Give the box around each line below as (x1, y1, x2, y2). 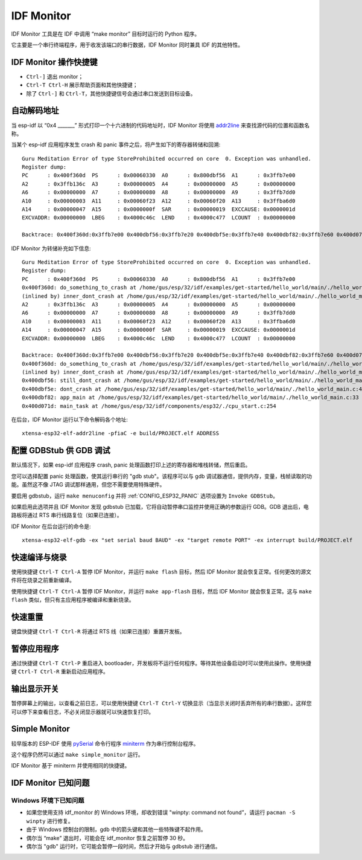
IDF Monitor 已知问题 (11, 778, 90, 788)
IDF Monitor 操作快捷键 (11, 57, 98, 67)
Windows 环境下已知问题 (11, 797, 84, 805)
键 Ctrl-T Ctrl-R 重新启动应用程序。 (11, 668, 109, 675)
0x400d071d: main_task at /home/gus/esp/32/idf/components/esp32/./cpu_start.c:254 (22, 403, 277, 409)
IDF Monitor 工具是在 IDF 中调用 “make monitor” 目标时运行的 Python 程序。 (11, 30, 200, 37)
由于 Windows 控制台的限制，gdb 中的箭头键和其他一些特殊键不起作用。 (26, 826, 206, 833)
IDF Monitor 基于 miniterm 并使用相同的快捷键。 (11, 762, 130, 769)
